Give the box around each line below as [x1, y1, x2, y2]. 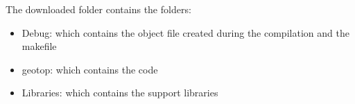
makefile [21, 39, 57, 53]
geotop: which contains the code [21, 62, 158, 76]
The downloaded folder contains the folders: [6, 2, 191, 16]
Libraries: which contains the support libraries [21, 85, 218, 100]
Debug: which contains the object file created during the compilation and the [21, 25, 349, 40]
